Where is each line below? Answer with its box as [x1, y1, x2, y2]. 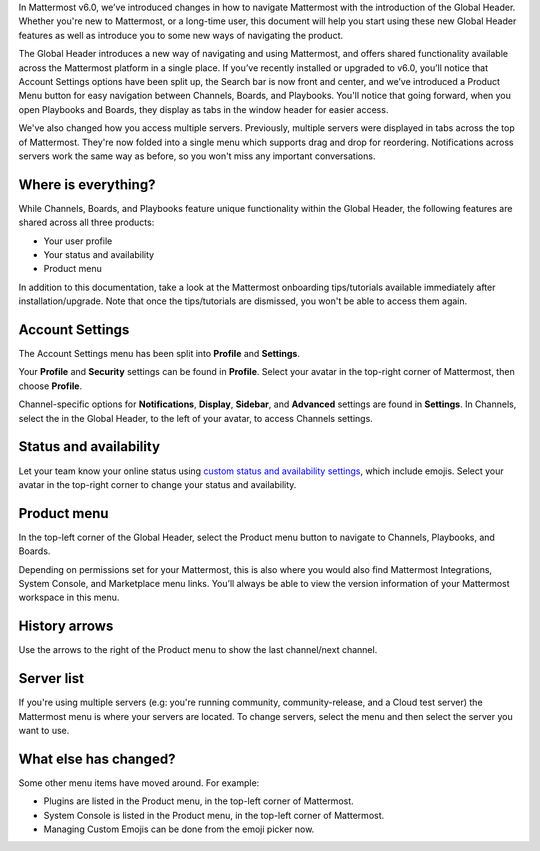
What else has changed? [18, 750, 176, 767]
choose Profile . [18, 380, 83, 392]
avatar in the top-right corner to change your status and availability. [18, 478, 297, 490]
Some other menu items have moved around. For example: [18, 776, 260, 789]
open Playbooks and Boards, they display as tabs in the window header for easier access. [18, 103, 389, 115]
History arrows [18, 618, 114, 635]
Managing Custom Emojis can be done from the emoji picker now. [43, 823, 315, 835]
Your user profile [43, 235, 113, 247]
